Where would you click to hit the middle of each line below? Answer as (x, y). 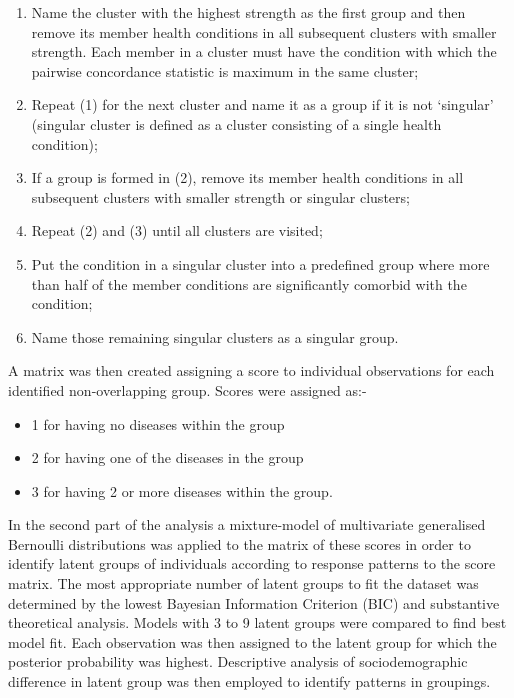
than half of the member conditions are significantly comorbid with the (249, 283)
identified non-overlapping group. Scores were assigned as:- (187, 389)
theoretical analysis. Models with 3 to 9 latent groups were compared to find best (257, 622)
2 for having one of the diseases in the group (167, 457)
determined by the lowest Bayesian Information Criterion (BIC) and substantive (254, 602)
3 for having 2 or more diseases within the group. (182, 490)
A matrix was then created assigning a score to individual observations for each (251, 370)
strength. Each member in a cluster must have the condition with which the (264, 51)
